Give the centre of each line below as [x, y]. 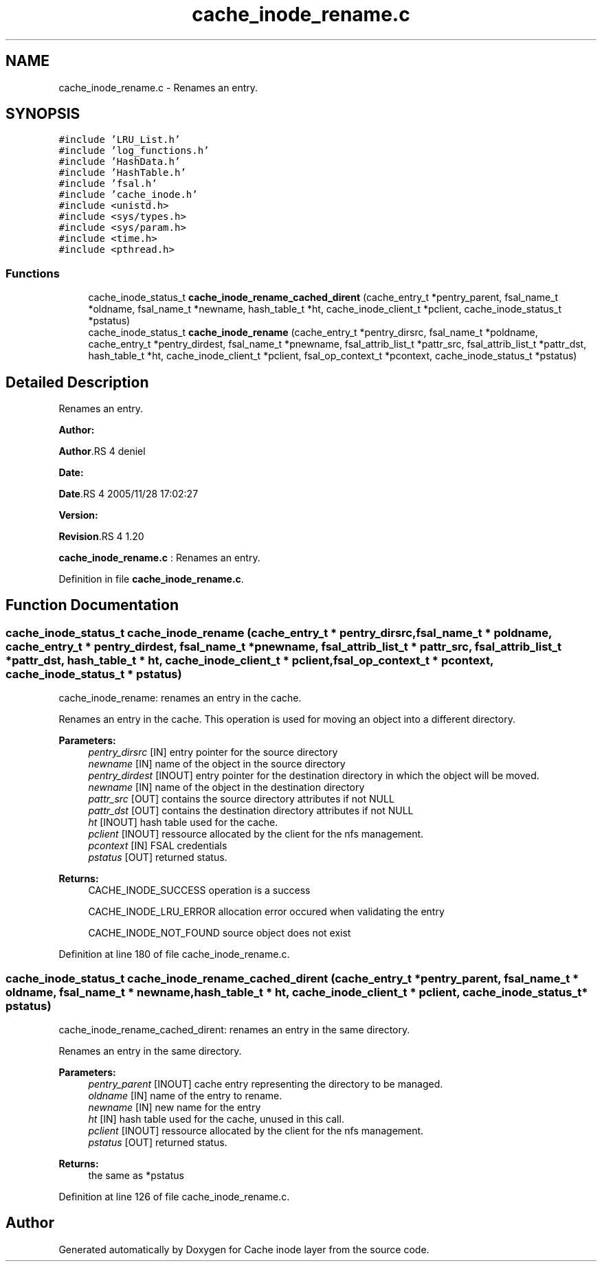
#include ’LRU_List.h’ [120, 140]
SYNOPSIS [43, 114]
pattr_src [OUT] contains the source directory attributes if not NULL [241, 799]
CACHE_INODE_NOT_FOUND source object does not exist [220, 933]
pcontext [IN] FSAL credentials [158, 846]
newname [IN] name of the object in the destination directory [226, 787]
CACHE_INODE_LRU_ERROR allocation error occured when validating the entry [266, 912]
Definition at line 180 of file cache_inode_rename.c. [174, 954]
